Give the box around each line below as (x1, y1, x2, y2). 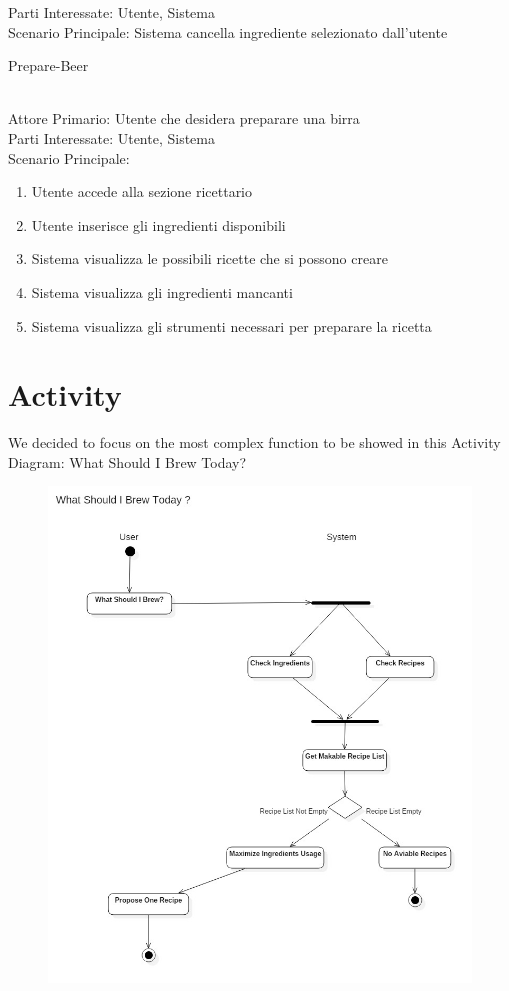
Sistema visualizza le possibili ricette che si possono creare (31, 248, 388, 269)
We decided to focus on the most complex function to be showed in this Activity (8, 432, 501, 453)
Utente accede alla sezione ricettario (31, 181, 253, 202)
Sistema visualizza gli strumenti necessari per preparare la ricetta (31, 315, 432, 336)
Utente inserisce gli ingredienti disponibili (31, 214, 286, 235)
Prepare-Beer (8, 55, 89, 76)
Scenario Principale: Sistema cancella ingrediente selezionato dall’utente (8, 21, 448, 42)
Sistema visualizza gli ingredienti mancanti (31, 281, 293, 302)
